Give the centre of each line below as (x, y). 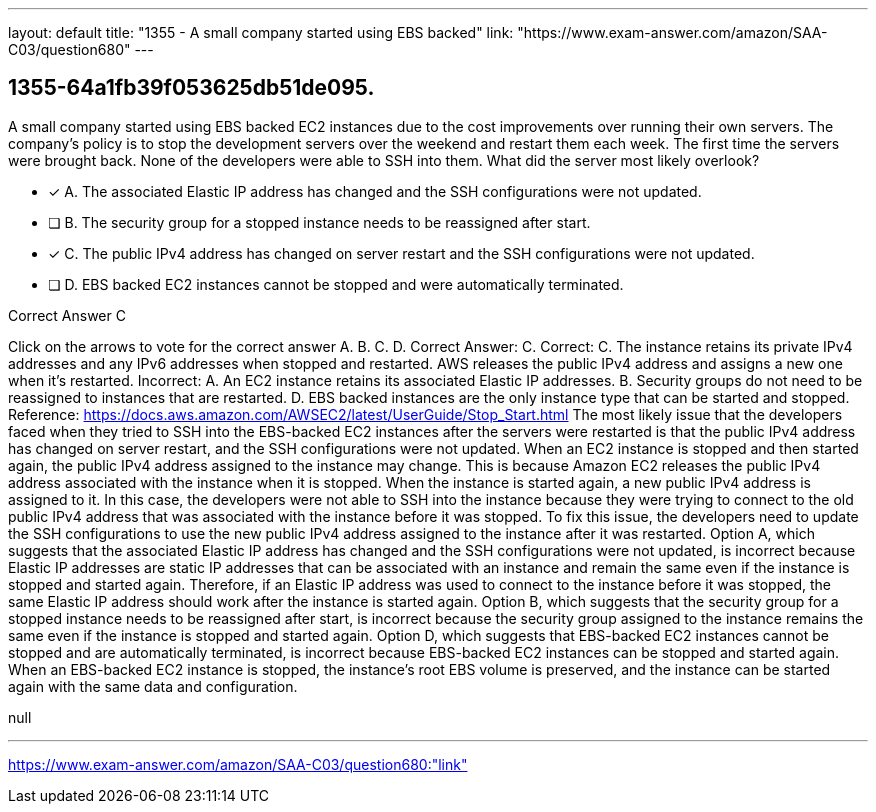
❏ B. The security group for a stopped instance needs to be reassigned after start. (319, 222)
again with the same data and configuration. (153, 686)
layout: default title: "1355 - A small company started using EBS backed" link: (261, 32)
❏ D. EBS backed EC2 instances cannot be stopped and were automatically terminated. (336, 284)
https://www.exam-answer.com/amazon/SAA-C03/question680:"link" (238, 764)
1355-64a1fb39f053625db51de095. (191, 88)
